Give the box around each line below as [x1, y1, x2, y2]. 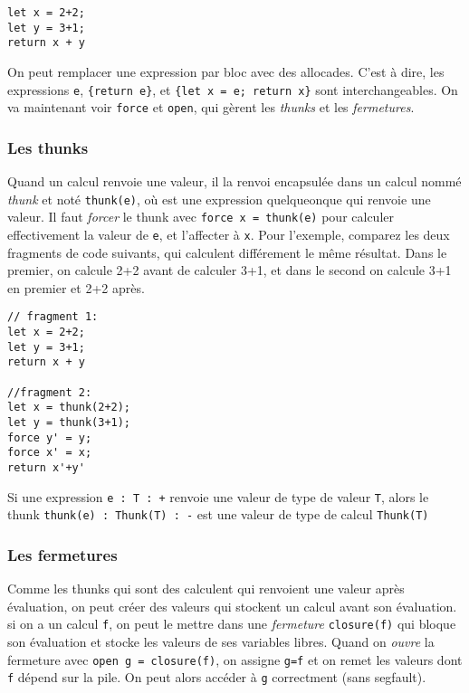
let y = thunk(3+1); [7, 416, 131, 430]
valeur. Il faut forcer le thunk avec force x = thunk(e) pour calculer [7, 207, 394, 226]
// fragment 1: [7, 310, 99, 324]
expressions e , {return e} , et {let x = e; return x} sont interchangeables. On [7, 80, 458, 99]
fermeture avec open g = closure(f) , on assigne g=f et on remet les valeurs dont [7, 650, 463, 669]
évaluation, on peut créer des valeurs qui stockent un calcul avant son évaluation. [7, 596, 457, 615]
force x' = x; [7, 446, 92, 460]
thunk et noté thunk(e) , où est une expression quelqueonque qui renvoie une [7, 189, 431, 208]
